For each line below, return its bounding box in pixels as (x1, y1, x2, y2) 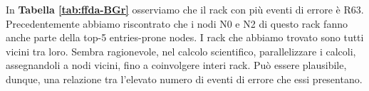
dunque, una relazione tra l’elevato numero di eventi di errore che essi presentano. (6, 71, 363, 86)
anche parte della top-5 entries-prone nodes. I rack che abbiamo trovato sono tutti (6, 30, 364, 45)
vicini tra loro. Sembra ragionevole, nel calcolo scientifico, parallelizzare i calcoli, (6, 43, 356, 58)
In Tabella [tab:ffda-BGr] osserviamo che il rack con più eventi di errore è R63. (6, 2, 364, 16)
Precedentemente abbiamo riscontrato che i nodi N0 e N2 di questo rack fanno (6, 16, 348, 31)
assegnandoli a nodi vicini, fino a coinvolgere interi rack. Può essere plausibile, (6, 58, 347, 73)
